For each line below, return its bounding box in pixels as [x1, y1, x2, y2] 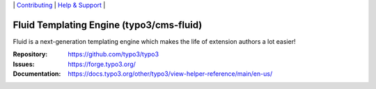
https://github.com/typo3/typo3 [68, 50, 159, 58]
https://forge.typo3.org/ [68, 60, 136, 68]
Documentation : [13, 70, 61, 78]
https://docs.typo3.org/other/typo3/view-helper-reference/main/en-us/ [68, 70, 273, 78]
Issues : [13, 60, 35, 68]
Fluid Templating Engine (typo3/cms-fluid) [13, 19, 203, 31]
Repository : [13, 50, 48, 58]
